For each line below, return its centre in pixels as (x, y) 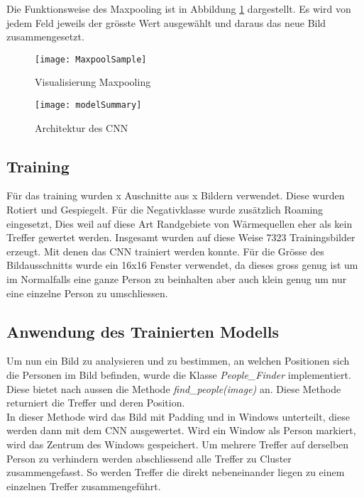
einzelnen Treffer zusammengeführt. (84, 486)
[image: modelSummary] (88, 105)
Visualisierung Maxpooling (93, 82)
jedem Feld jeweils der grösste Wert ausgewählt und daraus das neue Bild (166, 22)
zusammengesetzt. (45, 37)
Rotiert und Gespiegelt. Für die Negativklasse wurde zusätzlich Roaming (165, 210)
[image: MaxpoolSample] (91, 59)
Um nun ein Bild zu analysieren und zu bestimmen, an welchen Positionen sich (178, 361)
